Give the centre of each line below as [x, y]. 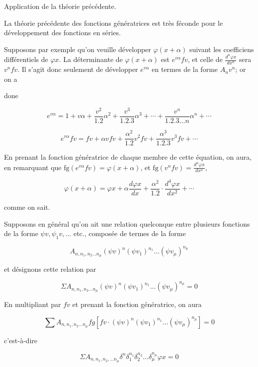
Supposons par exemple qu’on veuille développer [78, 49]
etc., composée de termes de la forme [129, 233]
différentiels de [26, 59]
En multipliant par [33, 304]
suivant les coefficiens [221, 49]
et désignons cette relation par [50, 269]
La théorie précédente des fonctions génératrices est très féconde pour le [114, 23]
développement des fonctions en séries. [62, 32]
